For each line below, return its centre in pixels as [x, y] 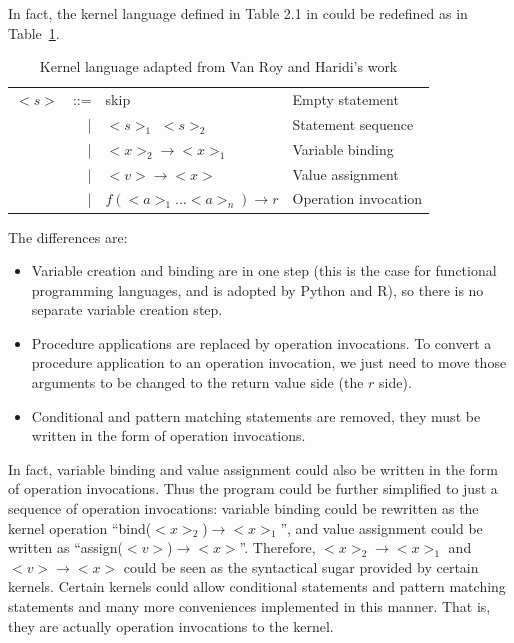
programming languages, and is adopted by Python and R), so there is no [257, 289]
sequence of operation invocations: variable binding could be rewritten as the [243, 508]
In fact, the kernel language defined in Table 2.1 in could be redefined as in [238, 13]
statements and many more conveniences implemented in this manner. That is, [249, 606]
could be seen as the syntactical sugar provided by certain [301, 566]
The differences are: [68, 236]
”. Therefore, [277, 547]
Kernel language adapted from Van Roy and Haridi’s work [218, 66]
